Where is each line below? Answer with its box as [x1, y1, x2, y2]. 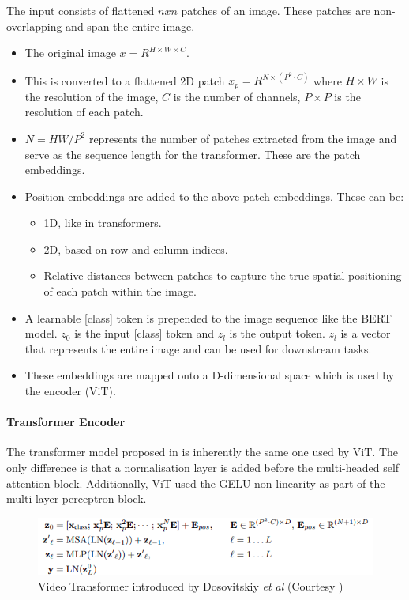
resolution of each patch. [24, 104, 144, 120]
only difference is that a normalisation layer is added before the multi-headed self [6, 459, 400, 476]
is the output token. [229, 325, 325, 342]
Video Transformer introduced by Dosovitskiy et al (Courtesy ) [38, 578, 343, 594]
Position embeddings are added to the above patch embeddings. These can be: [24, 187, 404, 204]
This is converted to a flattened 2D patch [24, 72, 225, 89]
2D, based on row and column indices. [43, 240, 228, 257]
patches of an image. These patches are [181, 2, 370, 18]
